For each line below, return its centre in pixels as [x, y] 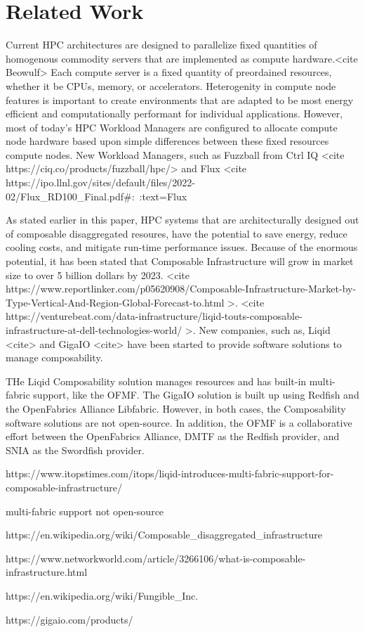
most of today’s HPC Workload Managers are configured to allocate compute [172, 127]
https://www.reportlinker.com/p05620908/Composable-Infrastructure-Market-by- [181, 289]
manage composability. [54, 357]
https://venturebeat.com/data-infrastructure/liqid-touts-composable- [154, 316]
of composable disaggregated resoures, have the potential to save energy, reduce [177, 233]
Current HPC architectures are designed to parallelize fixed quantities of [161, 45]
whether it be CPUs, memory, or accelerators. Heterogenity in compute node [171, 85]
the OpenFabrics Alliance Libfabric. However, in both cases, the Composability [176, 408]
